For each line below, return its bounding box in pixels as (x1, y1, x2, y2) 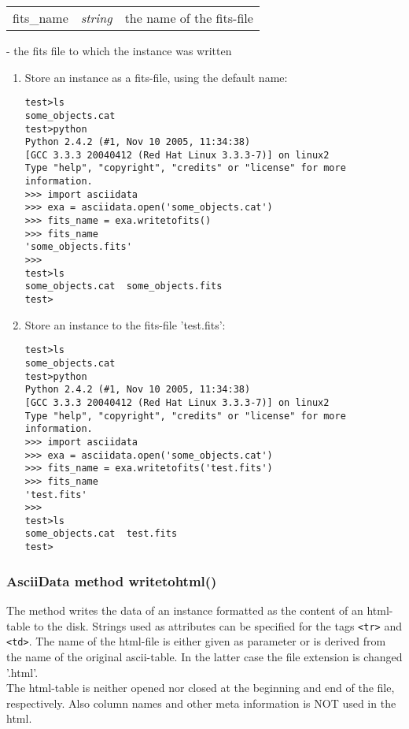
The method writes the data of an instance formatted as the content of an (6, 602, 363, 618)
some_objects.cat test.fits (24, 528, 178, 540)
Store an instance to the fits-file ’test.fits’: (24, 316, 226, 333)
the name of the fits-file (124, 9, 253, 27)
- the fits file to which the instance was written (6, 43, 232, 58)
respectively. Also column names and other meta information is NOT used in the (6, 694, 396, 711)
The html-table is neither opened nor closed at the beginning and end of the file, (6, 679, 395, 696)
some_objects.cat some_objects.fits (24, 281, 223, 292)
